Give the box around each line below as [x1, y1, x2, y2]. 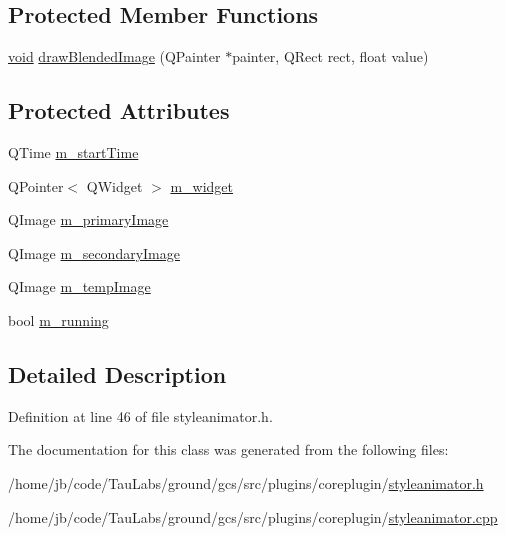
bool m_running [8, 309, 109, 330]
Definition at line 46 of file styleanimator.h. [8, 405, 273, 426]
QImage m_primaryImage [8, 209, 169, 230]
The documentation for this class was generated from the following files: [8, 439, 449, 460]
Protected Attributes [8, 95, 230, 126]
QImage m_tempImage [8, 276, 151, 297]
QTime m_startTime [8, 142, 139, 162]
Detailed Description [8, 358, 227, 389]
